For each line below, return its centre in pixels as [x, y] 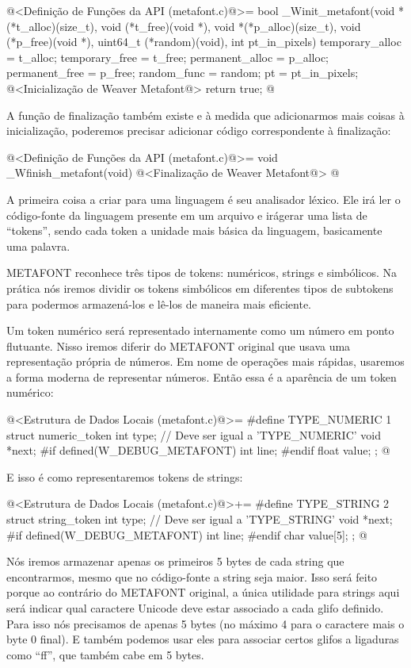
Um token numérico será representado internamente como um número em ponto [200, 330]
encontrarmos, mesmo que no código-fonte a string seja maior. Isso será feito [192, 576]
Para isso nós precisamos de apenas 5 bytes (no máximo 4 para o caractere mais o [205, 623]
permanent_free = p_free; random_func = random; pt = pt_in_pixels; [183, 73]
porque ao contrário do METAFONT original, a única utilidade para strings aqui [203, 592]
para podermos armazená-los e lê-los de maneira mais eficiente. [159, 303]
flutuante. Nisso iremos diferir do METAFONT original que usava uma [179, 346]
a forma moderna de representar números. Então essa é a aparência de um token [202, 376]
